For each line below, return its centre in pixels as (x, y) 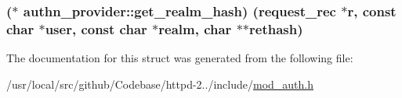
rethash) (276, 28)
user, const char (96, 28)
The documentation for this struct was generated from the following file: (180, 58)
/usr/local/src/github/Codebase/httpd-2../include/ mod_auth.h (160, 84)
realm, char (195, 28)
